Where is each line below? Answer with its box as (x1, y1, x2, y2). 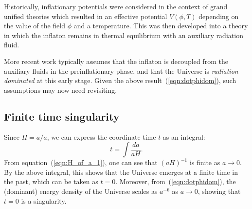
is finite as (189, 157, 220, 167)
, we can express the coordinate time (47, 131, 156, 142)
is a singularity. (21, 195, 67, 206)
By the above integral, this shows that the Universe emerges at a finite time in (4, 167, 238, 177)
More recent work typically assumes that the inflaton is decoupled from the (4, 56, 228, 66)
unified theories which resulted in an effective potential (4, 11, 167, 21)
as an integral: (162, 131, 205, 142)
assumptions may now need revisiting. (4, 84, 117, 95)
